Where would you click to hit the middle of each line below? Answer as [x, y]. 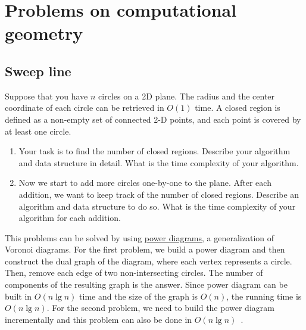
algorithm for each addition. [70, 218]
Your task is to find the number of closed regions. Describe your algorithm [154, 151]
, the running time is [264, 296]
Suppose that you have [46, 96]
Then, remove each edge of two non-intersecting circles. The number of [134, 273]
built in [18, 296]
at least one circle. [38, 131]
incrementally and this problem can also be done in [99, 319]
